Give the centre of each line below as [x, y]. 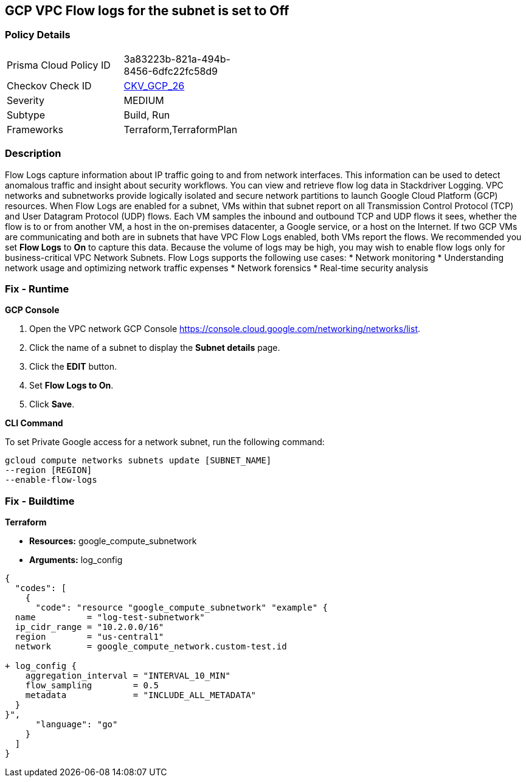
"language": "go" [77, 725]
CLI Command [34, 423]
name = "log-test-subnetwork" [110, 618]
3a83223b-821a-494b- [177, 59]
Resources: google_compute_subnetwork [113, 541]
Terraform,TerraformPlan [181, 129]
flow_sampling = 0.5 [92, 686]
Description [33, 154]
